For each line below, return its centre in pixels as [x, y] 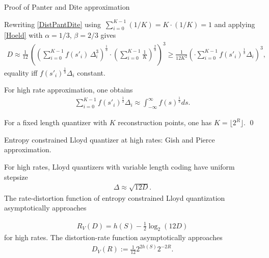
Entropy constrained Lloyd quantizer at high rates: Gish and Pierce [110, 139]
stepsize [16, 177]
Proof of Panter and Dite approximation [67, 7]
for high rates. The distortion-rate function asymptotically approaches [113, 237]
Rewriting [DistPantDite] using [53, 24]
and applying [235, 24]
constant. [91, 72]
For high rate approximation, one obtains [69, 90]
